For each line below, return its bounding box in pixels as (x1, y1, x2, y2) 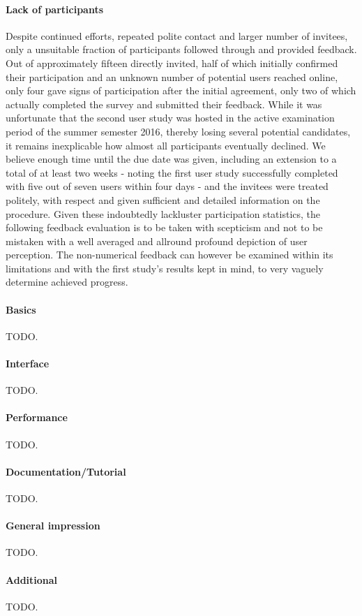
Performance (6, 410, 68, 425)
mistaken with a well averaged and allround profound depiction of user (6, 233, 308, 248)
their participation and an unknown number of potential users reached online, (6, 69, 338, 84)
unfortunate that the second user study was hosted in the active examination (6, 110, 335, 125)
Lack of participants (6, 1, 104, 16)
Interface (6, 356, 50, 371)
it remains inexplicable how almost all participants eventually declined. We (6, 138, 326, 152)
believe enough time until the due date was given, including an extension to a (6, 152, 337, 166)
